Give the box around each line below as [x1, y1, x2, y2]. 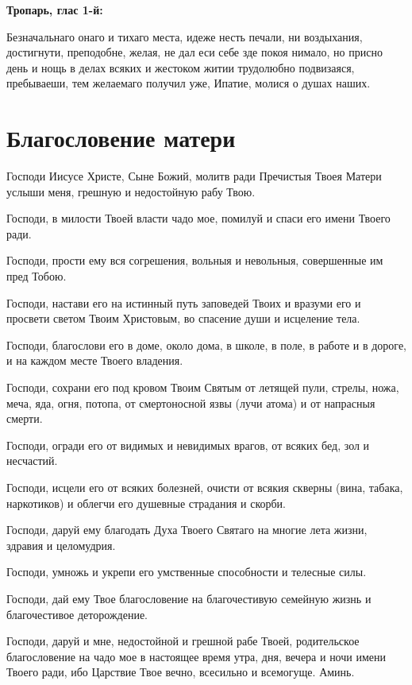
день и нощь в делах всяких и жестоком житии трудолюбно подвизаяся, [6, 59, 355, 75]
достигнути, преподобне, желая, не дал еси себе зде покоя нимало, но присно [6, 44, 383, 60]
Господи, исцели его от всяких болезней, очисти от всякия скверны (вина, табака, [6, 479, 403, 495]
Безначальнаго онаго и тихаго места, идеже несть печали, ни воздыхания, [6, 28, 363, 45]
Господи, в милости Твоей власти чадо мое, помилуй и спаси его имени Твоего [6, 210, 391, 226]
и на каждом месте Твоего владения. [6, 352, 183, 369]
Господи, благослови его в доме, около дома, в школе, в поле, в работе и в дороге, [6, 336, 407, 353]
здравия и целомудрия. [6, 536, 116, 553]
